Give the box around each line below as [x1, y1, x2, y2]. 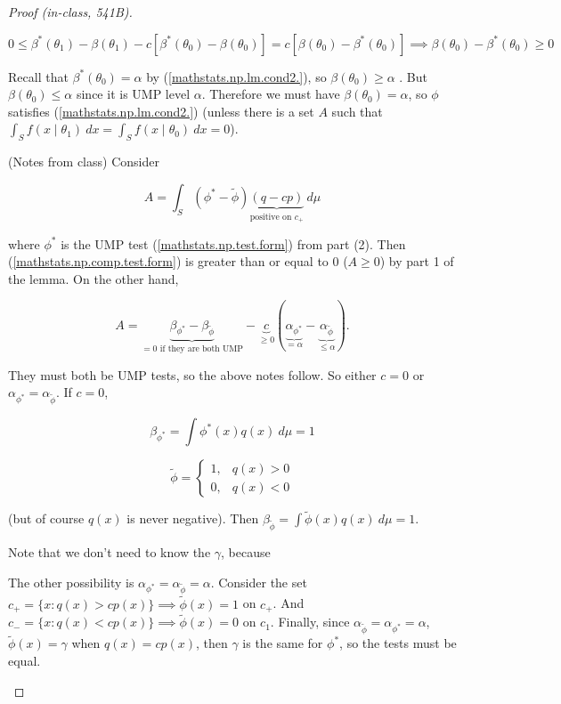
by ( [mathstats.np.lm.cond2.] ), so [146, 67, 327, 85]
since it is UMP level [76, 85, 191, 103]
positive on [249, 212, 292, 222]
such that [331, 101, 383, 120]
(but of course [8, 509, 85, 528]
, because [221, 543, 271, 562]
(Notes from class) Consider [8, 152, 159, 171]
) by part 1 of [379, 252, 454, 271]
